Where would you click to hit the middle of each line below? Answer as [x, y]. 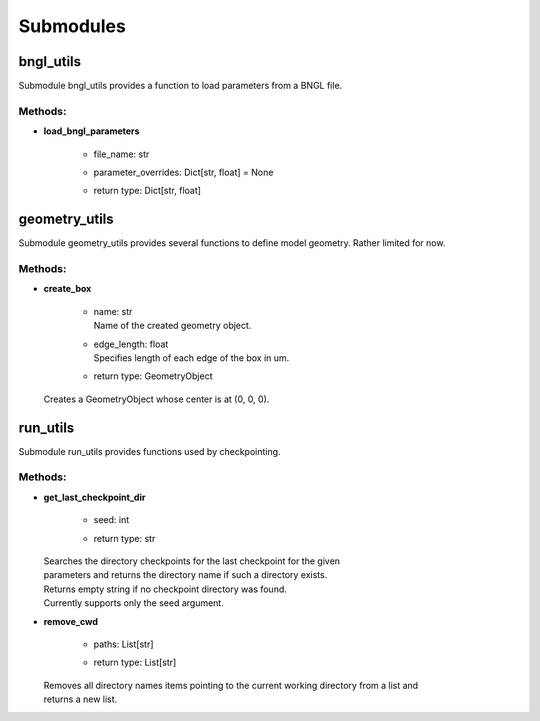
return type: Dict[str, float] [147, 191]
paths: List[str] [123, 644]
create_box [67, 289]
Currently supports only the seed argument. [133, 603]
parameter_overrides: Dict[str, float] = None [183, 172]
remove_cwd [71, 621]
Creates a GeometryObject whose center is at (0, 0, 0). [156, 399]
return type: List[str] [135, 662]
